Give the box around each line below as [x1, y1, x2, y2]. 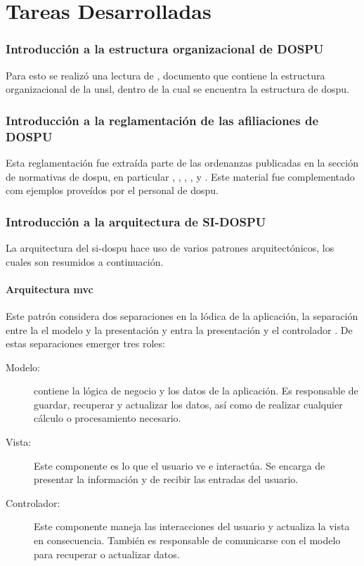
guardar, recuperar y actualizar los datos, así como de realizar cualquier [34, 397, 343, 411]
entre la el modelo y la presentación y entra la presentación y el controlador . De [6, 322, 353, 337]
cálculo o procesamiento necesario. [34, 411, 181, 425]
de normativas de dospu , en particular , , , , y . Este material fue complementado [6, 169, 355, 184]
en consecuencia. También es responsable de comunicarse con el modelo [34, 533, 341, 548]
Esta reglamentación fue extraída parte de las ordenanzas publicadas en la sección [6, 155, 358, 169]
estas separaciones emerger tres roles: [6, 336, 165, 351]
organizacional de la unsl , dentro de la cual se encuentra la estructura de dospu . [6, 82, 349, 96]
